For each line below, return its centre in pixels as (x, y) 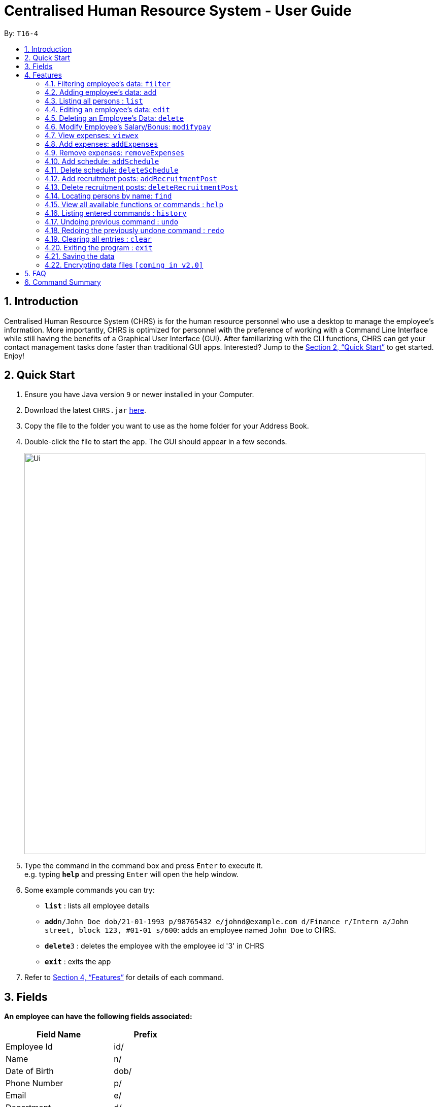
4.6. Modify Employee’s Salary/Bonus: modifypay (128, 126)
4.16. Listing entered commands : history (116, 213)
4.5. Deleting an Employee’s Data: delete (114, 118)
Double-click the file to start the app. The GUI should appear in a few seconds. (156, 442)
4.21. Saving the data (80, 256)
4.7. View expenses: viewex (92, 135)
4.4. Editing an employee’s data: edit (107, 109)
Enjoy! (14, 355)
